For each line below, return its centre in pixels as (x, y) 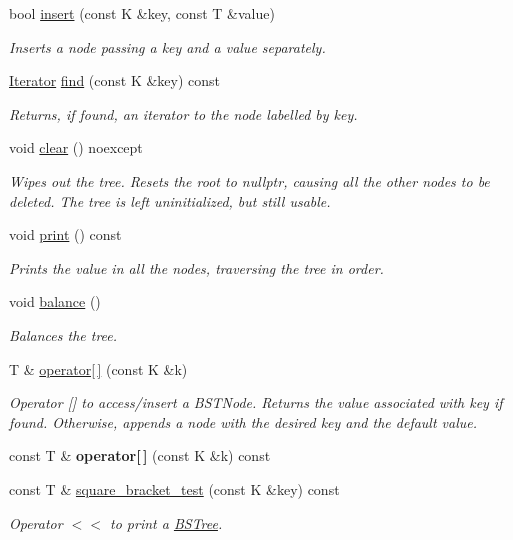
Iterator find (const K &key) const (115, 80)
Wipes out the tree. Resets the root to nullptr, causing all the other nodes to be (249, 180)
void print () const (65, 234)
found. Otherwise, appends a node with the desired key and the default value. (243, 421)
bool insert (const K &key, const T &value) (142, 13)
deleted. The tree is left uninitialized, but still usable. (170, 200)
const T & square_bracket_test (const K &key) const (174, 488)
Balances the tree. (63, 334)
